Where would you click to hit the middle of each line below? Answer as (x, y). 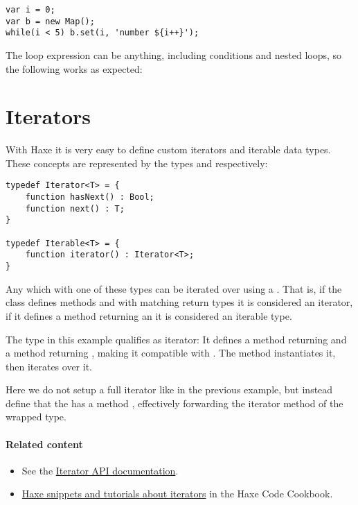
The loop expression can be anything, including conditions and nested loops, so (174, 54)
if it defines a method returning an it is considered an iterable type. (149, 315)
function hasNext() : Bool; (90, 197)
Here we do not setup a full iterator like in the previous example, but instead (169, 390)
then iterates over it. (49, 366)
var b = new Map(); (50, 21)
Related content (44, 444)
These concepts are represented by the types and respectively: (137, 163)
